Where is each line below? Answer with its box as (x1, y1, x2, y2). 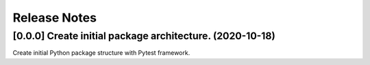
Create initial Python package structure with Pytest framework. (12, 49, 190, 57)
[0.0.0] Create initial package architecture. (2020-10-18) (12, 30, 275, 42)
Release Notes (12, 10, 97, 25)
